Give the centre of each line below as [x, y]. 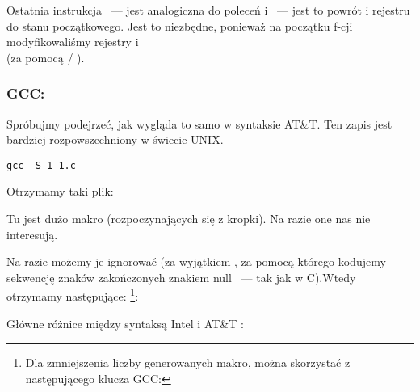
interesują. [32, 234]
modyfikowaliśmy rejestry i [73, 42]
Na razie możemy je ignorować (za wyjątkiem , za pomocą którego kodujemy [196, 261]
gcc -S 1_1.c [41, 165]
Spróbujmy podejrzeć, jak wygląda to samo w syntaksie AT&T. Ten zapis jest [199, 123]
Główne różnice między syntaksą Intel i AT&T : [125, 323]
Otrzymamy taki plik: [60, 191]
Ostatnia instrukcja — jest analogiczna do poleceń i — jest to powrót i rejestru [208, 10]
